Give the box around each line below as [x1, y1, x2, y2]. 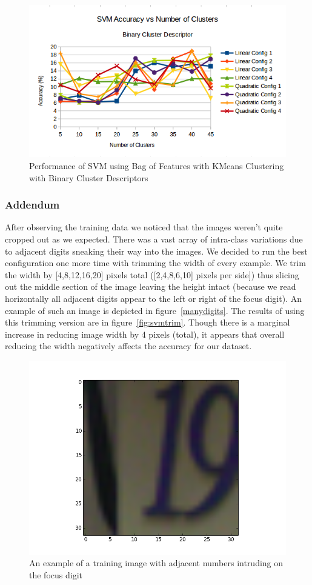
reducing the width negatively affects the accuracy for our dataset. [5, 339, 252, 352]
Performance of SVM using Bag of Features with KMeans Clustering [29, 159, 284, 172]
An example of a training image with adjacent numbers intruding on [29, 557, 284, 569]
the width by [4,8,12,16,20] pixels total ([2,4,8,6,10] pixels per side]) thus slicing [5, 268, 299, 281]
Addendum [5, 197, 60, 212]
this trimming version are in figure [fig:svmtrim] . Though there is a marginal [5, 316, 290, 329]
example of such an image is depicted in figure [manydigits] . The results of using [5, 304, 305, 316]
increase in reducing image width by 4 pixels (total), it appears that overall [5, 327, 285, 340]
